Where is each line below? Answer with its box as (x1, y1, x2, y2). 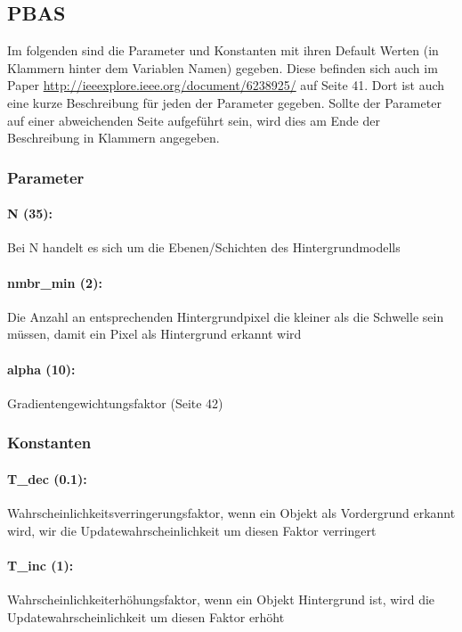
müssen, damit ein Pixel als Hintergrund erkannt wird (7, 324, 302, 343)
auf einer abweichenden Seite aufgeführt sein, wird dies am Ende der (7, 111, 380, 129)
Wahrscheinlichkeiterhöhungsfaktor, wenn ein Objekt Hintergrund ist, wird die (7, 590, 435, 608)
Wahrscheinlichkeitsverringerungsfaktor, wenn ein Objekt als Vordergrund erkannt (7, 504, 456, 522)
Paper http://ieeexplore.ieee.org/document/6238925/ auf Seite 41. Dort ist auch (7, 76, 445, 94)
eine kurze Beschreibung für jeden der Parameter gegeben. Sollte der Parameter (7, 93, 442, 111)
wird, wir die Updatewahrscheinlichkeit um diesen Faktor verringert (7, 521, 377, 539)
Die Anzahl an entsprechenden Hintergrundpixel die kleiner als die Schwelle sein (7, 307, 444, 325)
